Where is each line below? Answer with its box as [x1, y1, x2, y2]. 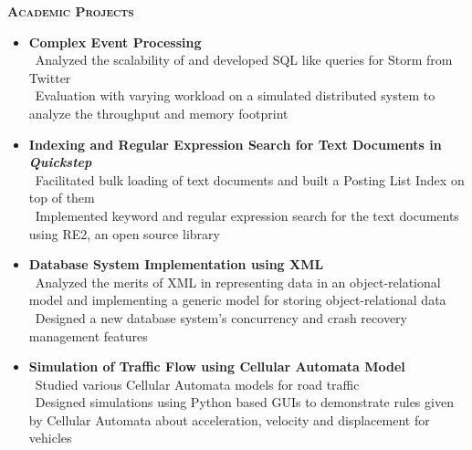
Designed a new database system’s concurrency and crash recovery [35, 308, 407, 327]
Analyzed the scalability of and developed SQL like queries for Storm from [35, 50, 453, 69]
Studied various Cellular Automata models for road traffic [35, 374, 360, 393]
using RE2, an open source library [28, 224, 220, 243]
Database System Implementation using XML [28, 255, 324, 274]
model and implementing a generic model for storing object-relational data [28, 290, 446, 309]
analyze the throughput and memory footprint [28, 103, 288, 122]
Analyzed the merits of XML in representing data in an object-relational [35, 272, 441, 291]
